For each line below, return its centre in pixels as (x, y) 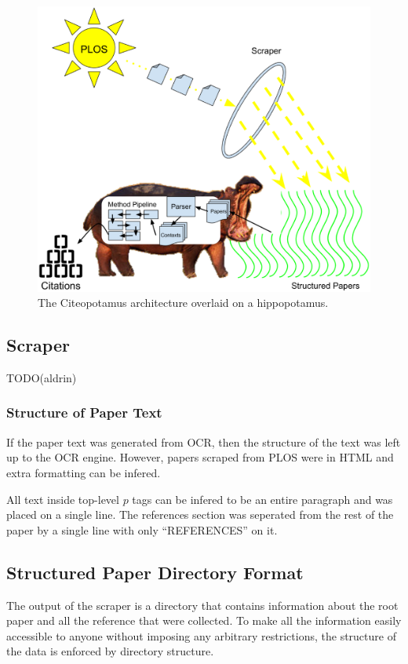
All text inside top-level (63, 499)
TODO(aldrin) (42, 377)
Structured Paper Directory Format (155, 572)
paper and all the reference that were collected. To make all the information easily (204, 620)
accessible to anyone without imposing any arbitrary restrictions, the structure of (201, 635)
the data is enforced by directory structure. (110, 651)
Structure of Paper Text (84, 412)
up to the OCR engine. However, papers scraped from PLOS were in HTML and (200, 457)
